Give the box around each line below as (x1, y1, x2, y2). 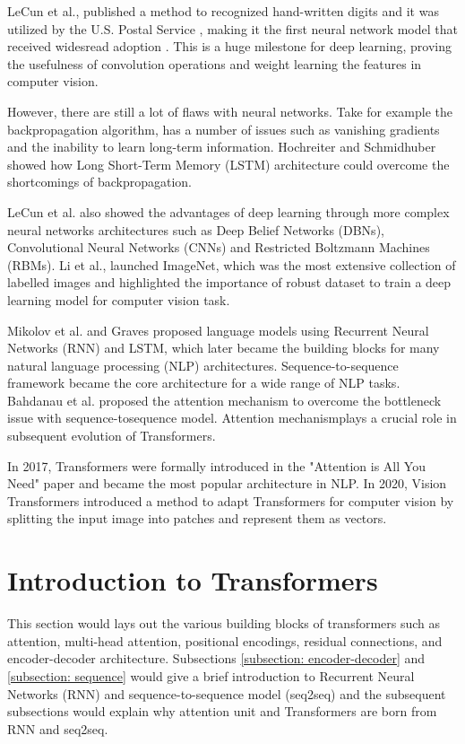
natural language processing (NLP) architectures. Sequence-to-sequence (7, 355, 399, 374)
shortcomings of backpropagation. (7, 172, 192, 191)
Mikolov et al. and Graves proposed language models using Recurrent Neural (7, 320, 429, 339)
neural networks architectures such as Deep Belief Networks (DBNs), (7, 220, 384, 239)
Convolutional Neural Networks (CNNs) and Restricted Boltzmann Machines (7, 238, 430, 257)
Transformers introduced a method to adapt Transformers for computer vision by (7, 491, 454, 510)
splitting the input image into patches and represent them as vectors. (7, 509, 387, 528)
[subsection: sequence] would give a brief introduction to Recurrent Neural (7, 666, 415, 685)
